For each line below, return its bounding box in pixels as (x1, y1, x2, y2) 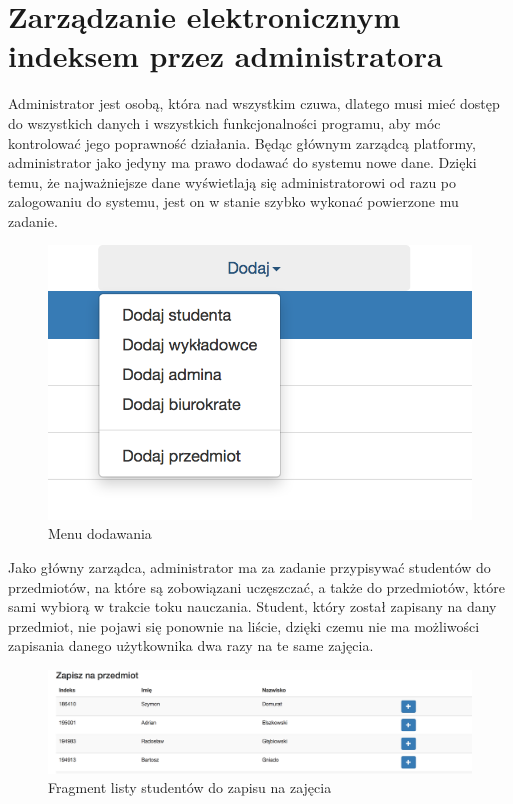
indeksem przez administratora (8, 35, 443, 76)
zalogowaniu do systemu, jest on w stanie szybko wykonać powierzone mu (8, 191, 459, 212)
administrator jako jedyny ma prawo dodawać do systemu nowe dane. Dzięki (8, 152, 477, 173)
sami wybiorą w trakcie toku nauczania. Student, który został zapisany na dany (8, 596, 497, 617)
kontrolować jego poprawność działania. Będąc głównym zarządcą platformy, (8, 132, 476, 153)
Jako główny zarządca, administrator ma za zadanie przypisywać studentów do (8, 556, 491, 577)
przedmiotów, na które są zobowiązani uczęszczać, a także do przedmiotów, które (8, 576, 505, 597)
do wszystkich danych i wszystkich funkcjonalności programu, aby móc (8, 112, 441, 133)
